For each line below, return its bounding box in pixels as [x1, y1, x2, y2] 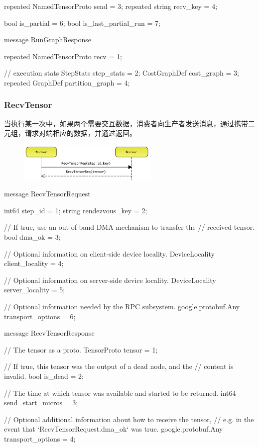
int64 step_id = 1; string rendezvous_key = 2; [4, 205, 147, 215]
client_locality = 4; [4, 258, 64, 268]
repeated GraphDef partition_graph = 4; [4, 77, 130, 88]
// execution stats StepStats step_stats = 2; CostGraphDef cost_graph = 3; [4, 68, 239, 78]
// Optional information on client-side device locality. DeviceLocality [4, 248, 215, 259]
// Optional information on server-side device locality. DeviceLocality [4, 274, 216, 285]
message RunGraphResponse [4, 34, 92, 45]
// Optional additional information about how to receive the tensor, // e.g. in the [4, 414, 254, 424]
